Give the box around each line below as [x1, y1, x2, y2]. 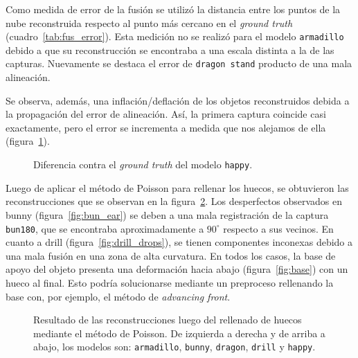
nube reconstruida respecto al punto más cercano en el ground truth [6, 15, 293, 30]
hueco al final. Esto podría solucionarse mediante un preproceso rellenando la [6, 275, 334, 289]
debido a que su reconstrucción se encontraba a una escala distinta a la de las [6, 42, 334, 57]
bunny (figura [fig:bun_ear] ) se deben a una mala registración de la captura [6, 207, 329, 222]
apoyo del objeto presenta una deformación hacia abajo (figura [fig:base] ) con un [6, 262, 348, 276]
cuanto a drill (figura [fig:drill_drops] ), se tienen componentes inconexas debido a [6, 235, 353, 249]
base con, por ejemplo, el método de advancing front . [6, 289, 231, 303]
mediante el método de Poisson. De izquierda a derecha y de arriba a [33, 325, 325, 340]
